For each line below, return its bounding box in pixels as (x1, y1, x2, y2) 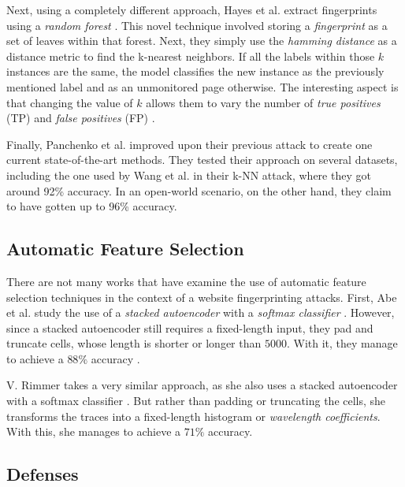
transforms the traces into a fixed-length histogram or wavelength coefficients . (6, 407, 381, 424)
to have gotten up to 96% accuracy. (6, 198, 177, 214)
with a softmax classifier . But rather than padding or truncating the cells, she (6, 392, 386, 409)
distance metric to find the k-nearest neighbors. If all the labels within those (6, 47, 375, 64)
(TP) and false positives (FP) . (6, 110, 155, 126)
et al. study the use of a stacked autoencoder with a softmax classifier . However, (6, 304, 395, 321)
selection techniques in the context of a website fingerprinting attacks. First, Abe (6, 288, 397, 305)
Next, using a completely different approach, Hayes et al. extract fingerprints (6, 2, 377, 17)
